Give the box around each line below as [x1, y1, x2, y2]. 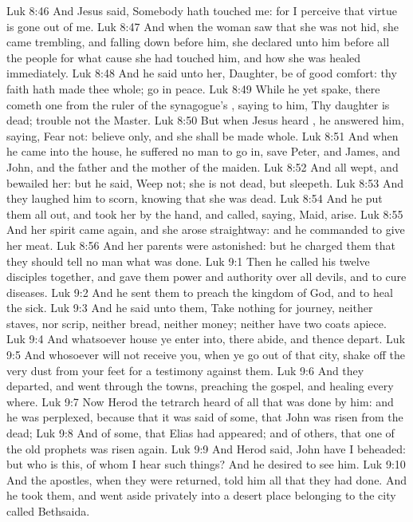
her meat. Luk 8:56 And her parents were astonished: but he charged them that [6, 236, 395, 253]
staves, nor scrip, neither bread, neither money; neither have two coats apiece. [6, 314, 387, 331]
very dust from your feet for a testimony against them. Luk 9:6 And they [6, 362, 364, 378]
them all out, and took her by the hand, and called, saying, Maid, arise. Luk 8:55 [6, 205, 403, 222]
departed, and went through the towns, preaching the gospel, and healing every [6, 378, 394, 394]
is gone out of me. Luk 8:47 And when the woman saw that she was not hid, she [6, 18, 399, 34]
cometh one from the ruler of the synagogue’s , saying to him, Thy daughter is [6, 96, 390, 113]
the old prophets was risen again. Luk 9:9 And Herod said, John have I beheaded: [6, 440, 406, 457]
